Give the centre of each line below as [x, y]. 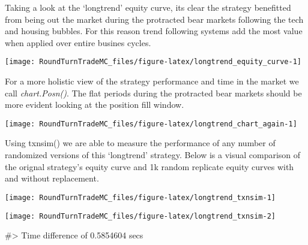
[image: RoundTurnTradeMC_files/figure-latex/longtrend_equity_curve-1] [153, 62]
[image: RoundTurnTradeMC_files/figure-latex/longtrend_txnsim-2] [140, 216]
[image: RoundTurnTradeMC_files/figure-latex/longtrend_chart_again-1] [151, 124]
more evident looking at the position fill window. [95, 105]
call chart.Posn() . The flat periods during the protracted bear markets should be [153, 93]
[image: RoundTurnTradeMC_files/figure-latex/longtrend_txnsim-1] [140, 197]
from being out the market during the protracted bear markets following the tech [154, 19]
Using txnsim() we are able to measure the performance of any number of [140, 143]
